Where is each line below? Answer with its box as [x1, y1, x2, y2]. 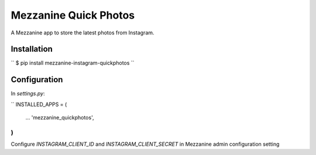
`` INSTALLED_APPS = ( [11, 101, 67, 108]
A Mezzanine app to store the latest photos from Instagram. [11, 29, 154, 36]
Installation [11, 44, 53, 54]
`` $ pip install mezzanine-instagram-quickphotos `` [11, 59, 135, 66]
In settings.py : [11, 90, 45, 97]
